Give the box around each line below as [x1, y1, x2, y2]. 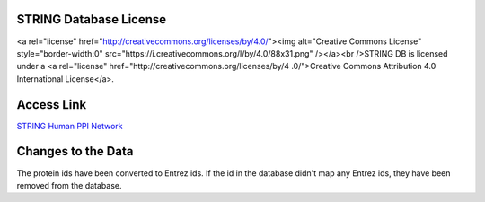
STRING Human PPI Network [16, 120, 123, 131]
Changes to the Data [16, 144, 134, 159]
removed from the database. [16, 180, 122, 190]
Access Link [16, 97, 87, 112]
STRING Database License [16, 12, 167, 27]
